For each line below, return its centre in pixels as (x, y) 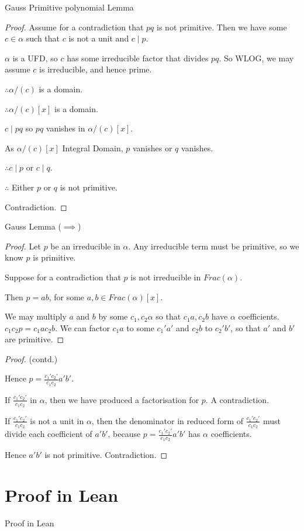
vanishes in (65, 128)
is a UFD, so (35, 58)
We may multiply (36, 316)
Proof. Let (23, 246)
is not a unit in (57, 420)
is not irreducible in (166, 277)
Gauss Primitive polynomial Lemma (69, 7)
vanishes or (152, 147)
